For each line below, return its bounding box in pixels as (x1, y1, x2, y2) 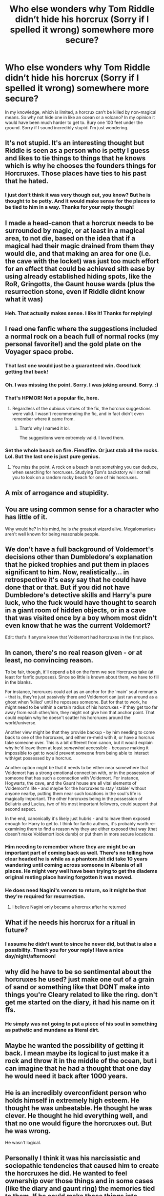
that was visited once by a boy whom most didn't (5, 614, 157, 622)
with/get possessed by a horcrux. (5, 755, 73, 761)
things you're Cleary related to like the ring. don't (5, 991, 158, 999)
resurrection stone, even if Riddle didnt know (5, 287, 145, 296)
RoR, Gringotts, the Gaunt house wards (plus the (5, 279, 155, 288)
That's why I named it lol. (19, 425, 70, 431)
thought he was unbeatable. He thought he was (5, 1104, 152, 1112)
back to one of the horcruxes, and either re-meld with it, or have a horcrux (5, 735, 155, 740)
